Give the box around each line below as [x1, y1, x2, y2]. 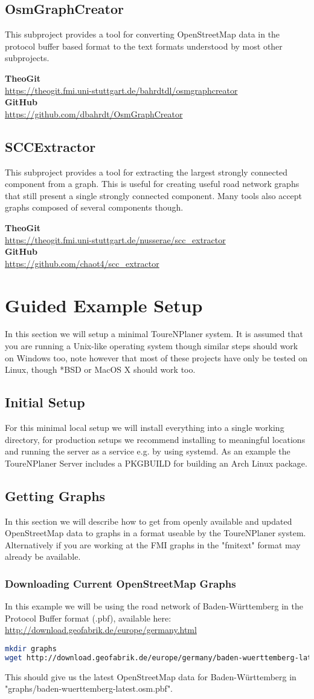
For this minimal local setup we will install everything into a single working [5, 421, 284, 434]
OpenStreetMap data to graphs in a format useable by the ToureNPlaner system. [5, 527, 306, 539]
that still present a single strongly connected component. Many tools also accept [5, 189, 303, 202]
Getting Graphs [5, 486, 106, 505]
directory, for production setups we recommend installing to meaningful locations [5, 433, 306, 445]
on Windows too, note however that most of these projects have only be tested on [5, 351, 307, 364]
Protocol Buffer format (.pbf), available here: [5, 611, 171, 624]
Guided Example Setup [5, 292, 203, 317]
